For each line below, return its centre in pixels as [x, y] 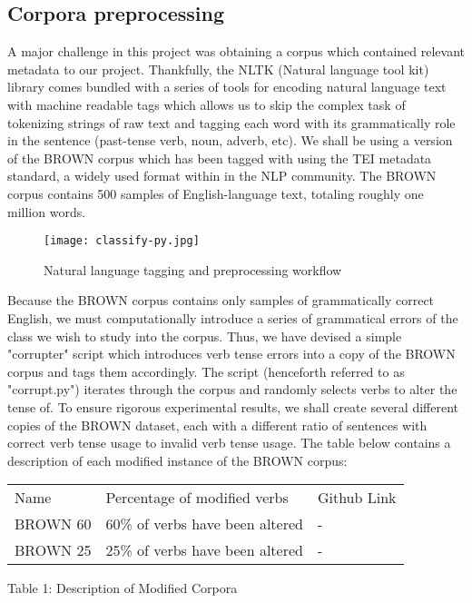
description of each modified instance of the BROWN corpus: [177, 460]
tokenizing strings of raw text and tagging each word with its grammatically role [231, 122]
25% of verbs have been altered [204, 550]
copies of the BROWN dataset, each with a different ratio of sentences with [217, 425]
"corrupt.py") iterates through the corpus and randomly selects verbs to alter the [232, 389]
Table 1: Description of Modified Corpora [123, 588]
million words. [47, 211]
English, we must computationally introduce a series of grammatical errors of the [233, 317]
